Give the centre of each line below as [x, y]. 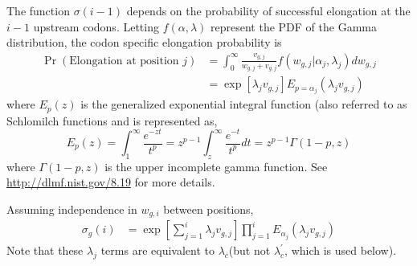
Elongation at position [124, 61]
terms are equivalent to [157, 250]
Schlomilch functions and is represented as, [112, 120]
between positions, [208, 209]
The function [38, 10]
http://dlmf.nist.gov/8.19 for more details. [111, 182]
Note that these [45, 250]
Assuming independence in [72, 209]
